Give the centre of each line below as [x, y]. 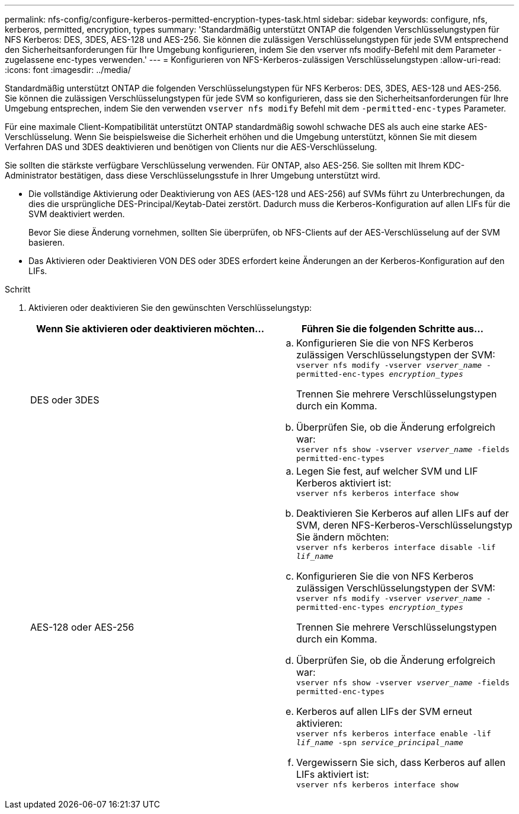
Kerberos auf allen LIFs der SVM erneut [384, 711]
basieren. [47, 242]
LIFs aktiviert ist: [333, 774]
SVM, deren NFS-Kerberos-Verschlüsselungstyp [404, 525]
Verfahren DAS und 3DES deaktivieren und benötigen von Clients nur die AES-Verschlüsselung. [191, 147]
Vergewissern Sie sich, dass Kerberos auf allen [401, 762]
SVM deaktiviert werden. [77, 214]
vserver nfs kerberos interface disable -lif [396, 547]
